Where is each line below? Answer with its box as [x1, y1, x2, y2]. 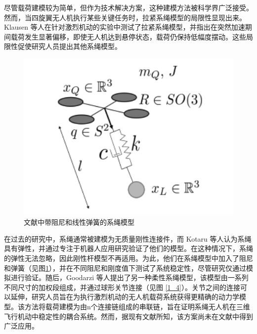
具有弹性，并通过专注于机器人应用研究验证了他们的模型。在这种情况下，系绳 [4, 243, 253, 253]
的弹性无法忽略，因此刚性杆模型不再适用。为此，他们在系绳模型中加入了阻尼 [4, 252, 253, 263]
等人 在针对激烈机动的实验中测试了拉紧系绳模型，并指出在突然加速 [30, 22, 245, 32]
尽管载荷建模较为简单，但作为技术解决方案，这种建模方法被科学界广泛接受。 [4, 2, 253, 12]
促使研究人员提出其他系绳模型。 [17, 41, 122, 51]
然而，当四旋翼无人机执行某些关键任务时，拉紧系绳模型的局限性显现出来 [4, 12, 239, 22]
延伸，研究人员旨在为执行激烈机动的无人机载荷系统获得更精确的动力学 [10, 292, 239, 302]
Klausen [4, 22, 29, 32]
